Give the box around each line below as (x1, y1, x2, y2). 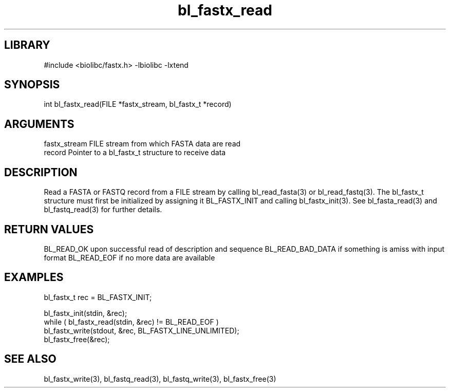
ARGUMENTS (4, 117, 74, 130)
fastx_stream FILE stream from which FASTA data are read (44, 139, 241, 148)
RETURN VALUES (4, 222, 94, 236)
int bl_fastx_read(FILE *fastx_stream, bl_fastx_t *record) (44, 100, 232, 109)
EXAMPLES (4, 271, 64, 284)
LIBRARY (4, 39, 50, 52)
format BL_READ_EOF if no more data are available (44, 253, 215, 262)
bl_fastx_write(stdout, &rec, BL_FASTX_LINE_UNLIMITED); (44, 326, 239, 335)
